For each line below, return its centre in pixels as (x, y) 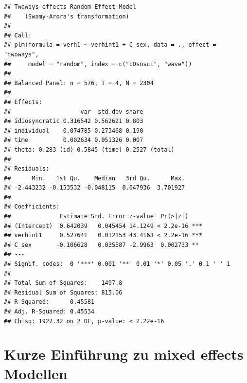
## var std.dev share (74, 112)
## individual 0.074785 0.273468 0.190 (74, 131)
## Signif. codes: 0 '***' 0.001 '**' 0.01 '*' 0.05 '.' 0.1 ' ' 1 (117, 264)
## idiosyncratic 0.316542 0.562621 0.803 (74, 121)
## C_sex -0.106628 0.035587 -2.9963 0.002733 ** (101, 245)
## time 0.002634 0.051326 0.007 (74, 140)
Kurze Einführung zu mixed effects (124, 354)
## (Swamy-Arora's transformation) (67, 16)
